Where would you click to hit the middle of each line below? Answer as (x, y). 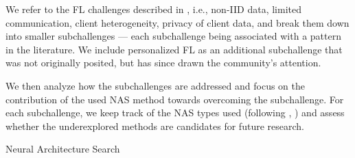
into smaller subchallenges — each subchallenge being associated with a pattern (173, 36)
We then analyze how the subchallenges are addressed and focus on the (156, 85)
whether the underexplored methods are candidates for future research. (155, 126)
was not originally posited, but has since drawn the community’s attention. (163, 63)
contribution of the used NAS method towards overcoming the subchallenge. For (175, 99)
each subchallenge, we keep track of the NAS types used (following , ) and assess (175, 113)
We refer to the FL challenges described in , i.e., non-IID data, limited (153, 9)
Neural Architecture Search (63, 149)
